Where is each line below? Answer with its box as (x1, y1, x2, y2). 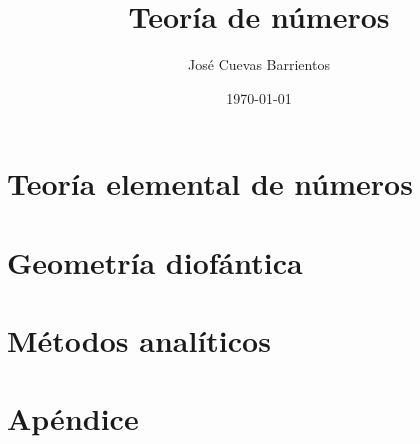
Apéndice (7, 398, 139, 439)
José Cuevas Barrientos (188, 54, 330, 75)
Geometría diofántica (7, 241, 303, 282)
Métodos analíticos (7, 320, 271, 361)
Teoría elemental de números (7, 163, 413, 204)
